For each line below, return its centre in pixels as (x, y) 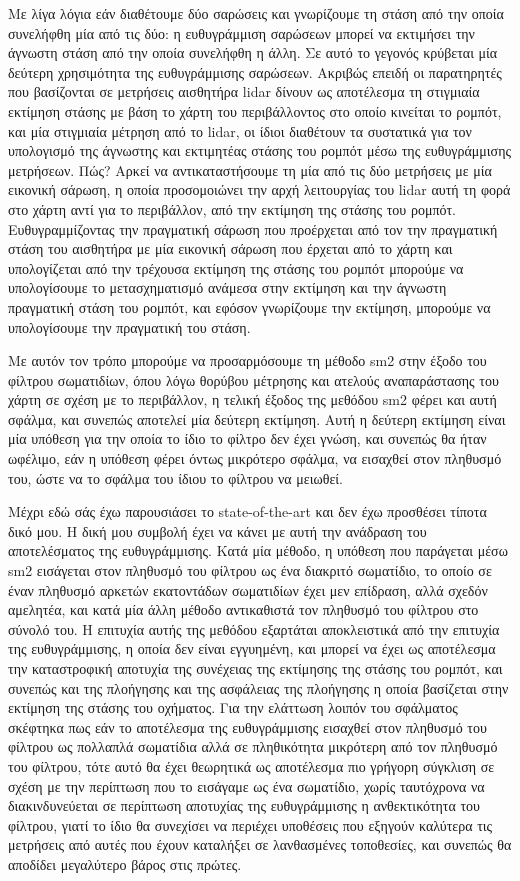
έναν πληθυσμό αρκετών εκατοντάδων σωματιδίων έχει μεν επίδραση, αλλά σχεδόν (248, 589)
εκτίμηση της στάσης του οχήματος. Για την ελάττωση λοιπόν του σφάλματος (233, 707)
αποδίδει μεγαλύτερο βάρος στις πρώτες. (125, 863)
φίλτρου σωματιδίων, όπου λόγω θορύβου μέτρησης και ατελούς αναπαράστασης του (253, 379)
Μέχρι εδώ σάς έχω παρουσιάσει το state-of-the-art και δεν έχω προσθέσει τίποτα (247, 511)
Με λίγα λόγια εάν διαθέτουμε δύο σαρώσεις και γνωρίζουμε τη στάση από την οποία (256, 13)
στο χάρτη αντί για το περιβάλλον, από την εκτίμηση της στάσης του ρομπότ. (232, 208)
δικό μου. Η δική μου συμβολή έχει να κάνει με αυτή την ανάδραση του (217, 530)
